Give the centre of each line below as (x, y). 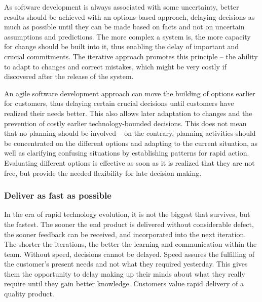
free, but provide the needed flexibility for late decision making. (103, 173)
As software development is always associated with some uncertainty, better (122, 7)
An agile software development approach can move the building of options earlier (130, 93)
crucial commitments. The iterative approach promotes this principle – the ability (131, 56)
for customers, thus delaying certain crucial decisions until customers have (119, 103)
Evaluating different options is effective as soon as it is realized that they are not (129, 162)
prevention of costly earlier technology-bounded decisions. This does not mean (125, 123)
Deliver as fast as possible (58, 195)
